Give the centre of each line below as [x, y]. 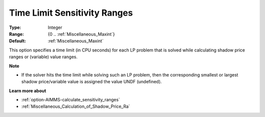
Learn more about [28, 91]
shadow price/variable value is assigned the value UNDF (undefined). [92, 82]
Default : [18, 41]
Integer [55, 27]
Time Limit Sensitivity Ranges [71, 13]
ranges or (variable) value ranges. [43, 57]
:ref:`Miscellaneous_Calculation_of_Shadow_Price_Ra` [76, 106]
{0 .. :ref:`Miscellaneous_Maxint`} [81, 34]
